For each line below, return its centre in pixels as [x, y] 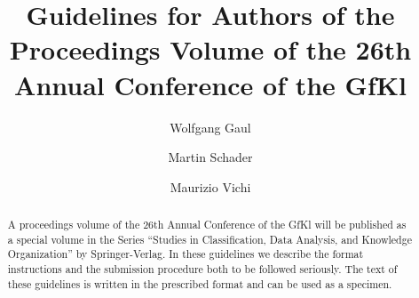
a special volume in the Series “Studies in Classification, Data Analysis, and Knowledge [209, 239]
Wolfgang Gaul [210, 127]
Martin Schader [210, 157]
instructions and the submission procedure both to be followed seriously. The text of [202, 269]
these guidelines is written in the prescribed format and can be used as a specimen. [200, 283]
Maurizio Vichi [210, 186]
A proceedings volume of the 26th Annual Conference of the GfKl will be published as [207, 225]
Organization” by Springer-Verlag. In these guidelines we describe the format [186, 254]
